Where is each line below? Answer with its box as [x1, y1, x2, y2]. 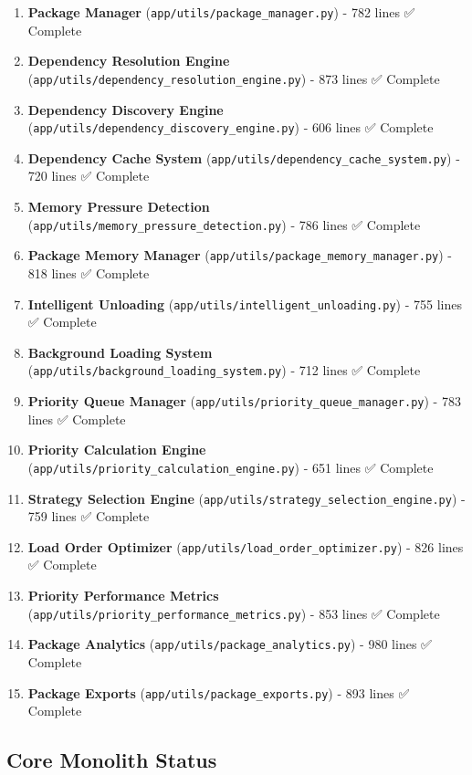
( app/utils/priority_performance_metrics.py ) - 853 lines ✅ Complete [27, 603, 440, 623]
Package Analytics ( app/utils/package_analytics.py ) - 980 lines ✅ [27, 634, 432, 654]
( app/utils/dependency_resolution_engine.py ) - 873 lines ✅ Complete [27, 68, 440, 88]
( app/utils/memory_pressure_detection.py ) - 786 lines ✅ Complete [27, 215, 421, 234]
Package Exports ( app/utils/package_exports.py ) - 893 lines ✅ [27, 683, 410, 702]
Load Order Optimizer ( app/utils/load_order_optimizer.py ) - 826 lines [27, 537, 464, 556]
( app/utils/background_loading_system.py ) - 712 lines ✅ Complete [27, 361, 421, 380]
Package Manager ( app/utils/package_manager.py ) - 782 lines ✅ [27, 3, 415, 21]
